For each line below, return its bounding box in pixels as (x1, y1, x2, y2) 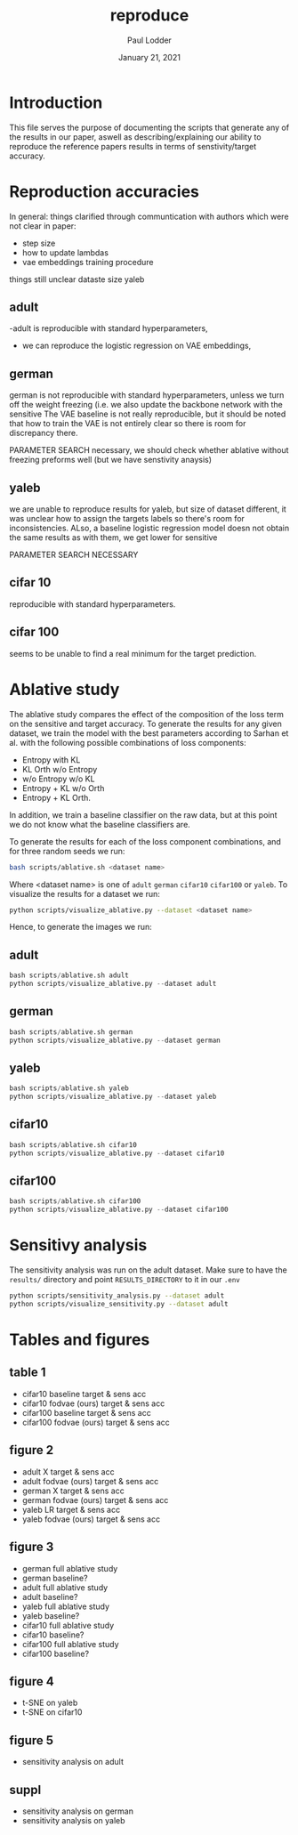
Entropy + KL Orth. (21, 792, 92, 803)
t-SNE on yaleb (21, 1697, 78, 1709)
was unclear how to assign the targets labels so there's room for (9, 513, 245, 524)
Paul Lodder (127, 35, 172, 45)
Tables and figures (9, 1330, 150, 1350)
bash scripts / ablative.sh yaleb (9, 1084, 129, 1093)
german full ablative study (21, 1563, 118, 1573)
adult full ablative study (21, 1581, 109, 1593)
